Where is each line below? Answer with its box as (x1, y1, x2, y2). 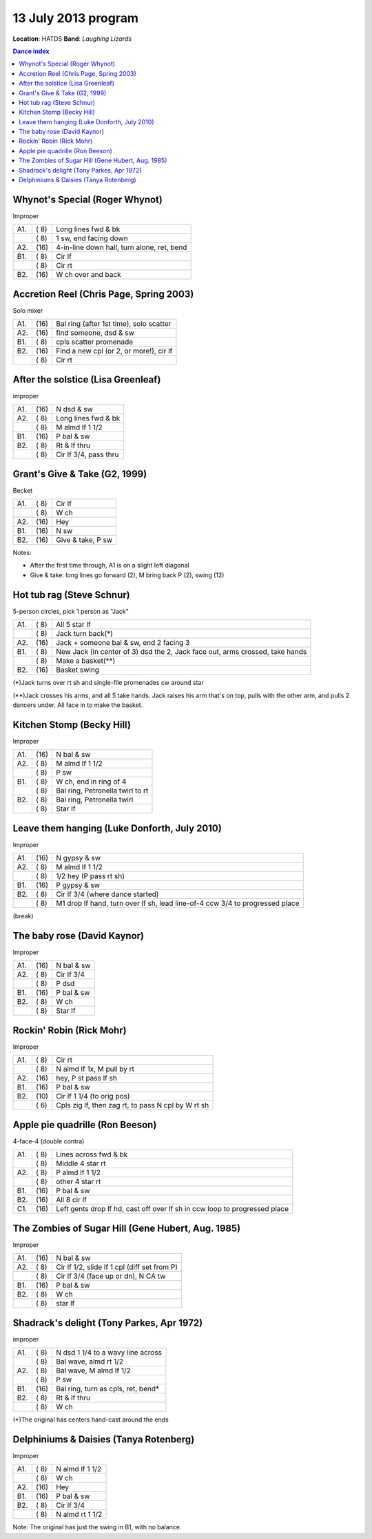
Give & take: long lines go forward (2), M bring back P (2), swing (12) (30, 570, 225, 579)
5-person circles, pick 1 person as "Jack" (12, 607, 129, 615)
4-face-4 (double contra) (12, 1136, 85, 1145)
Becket (12, 486, 33, 494)
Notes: (12, 549, 32, 557)
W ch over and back (56, 270, 121, 280)
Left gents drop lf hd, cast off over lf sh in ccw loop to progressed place (56, 1204, 289, 1214)
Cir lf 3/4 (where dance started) (56, 889, 159, 899)
